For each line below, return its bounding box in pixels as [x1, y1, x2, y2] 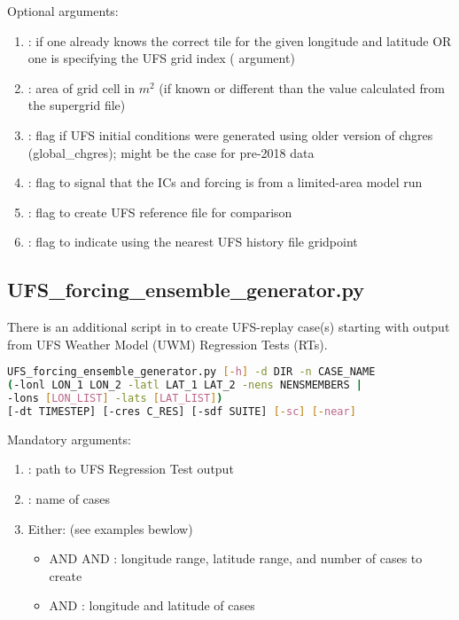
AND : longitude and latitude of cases [49, 596, 255, 615]
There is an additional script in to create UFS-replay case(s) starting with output [7, 318, 450, 336]
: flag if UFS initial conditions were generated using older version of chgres [27, 125, 433, 144]
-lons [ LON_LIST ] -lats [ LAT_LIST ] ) [7, 392, 223, 405]
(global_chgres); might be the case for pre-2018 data [27, 143, 315, 161]
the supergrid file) [27, 96, 126, 114]
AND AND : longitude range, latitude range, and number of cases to [49, 549, 423, 568]
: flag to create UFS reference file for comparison [27, 202, 292, 221]
